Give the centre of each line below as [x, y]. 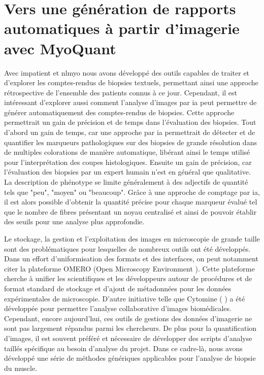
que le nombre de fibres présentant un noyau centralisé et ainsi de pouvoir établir [130, 211]
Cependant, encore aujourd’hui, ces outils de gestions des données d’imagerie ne [128, 318]
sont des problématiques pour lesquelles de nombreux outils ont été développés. [127, 248]
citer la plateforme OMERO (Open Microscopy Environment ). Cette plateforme [129, 268]
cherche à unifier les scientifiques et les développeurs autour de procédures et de [128, 278]
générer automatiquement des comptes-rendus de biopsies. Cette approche [119, 112]
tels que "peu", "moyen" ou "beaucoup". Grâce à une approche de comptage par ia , [132, 192]
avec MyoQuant [60, 48]
